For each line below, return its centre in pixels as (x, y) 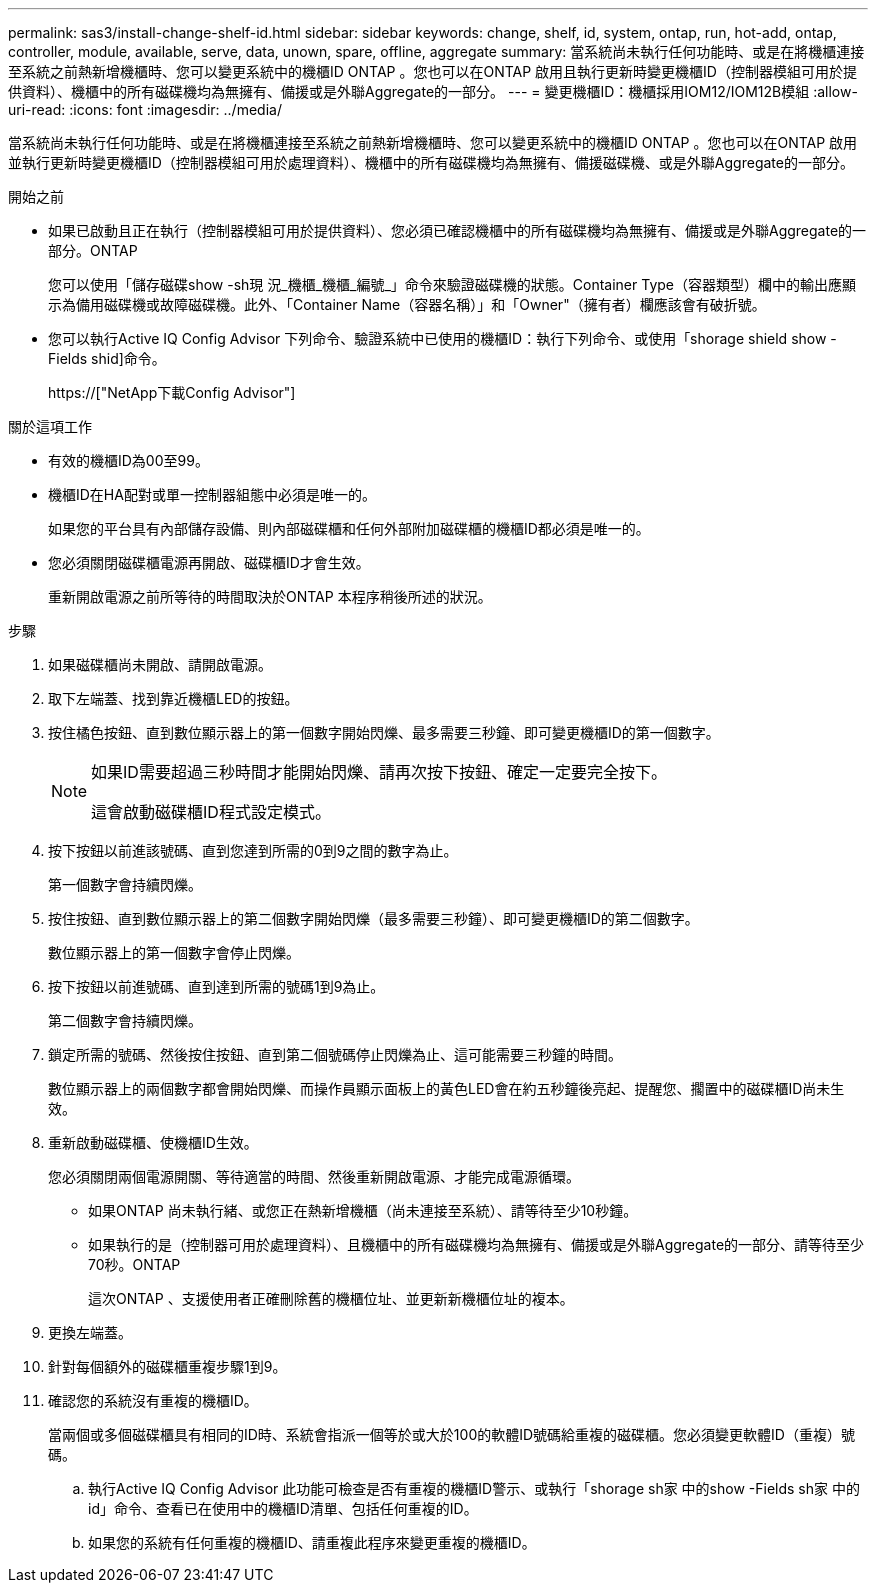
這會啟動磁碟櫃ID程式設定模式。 (211, 812)
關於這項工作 (50, 426)
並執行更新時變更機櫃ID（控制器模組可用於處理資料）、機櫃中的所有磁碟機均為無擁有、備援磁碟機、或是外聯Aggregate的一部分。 (431, 162)
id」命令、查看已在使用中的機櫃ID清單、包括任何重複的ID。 (283, 1508)
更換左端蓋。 (90, 1332)
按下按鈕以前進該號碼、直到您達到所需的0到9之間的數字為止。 (253, 850)
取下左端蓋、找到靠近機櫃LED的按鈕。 (173, 698)
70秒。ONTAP (134, 1264)
